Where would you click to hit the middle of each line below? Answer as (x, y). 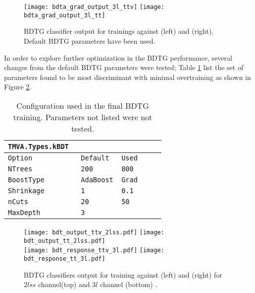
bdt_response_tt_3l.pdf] (65, 258)
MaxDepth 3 (47, 212)
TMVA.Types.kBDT (38, 146)
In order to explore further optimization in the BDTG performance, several (118, 57)
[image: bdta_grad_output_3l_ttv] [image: (94, 7)
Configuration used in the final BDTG (83, 105)
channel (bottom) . (129, 284)
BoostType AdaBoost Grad (73, 180)
